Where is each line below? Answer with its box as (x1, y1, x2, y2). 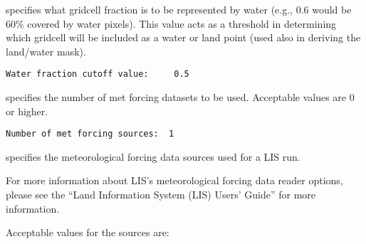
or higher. (6, 103, 48, 118)
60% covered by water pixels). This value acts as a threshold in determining (6, 16, 337, 31)
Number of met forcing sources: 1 (6, 129, 174, 139)
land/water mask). (6, 43, 86, 58)
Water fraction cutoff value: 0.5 (6, 69, 189, 80)
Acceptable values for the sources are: (6, 225, 169, 240)
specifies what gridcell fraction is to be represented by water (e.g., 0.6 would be (6, 2, 352, 16)
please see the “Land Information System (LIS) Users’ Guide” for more (6, 187, 315, 202)
